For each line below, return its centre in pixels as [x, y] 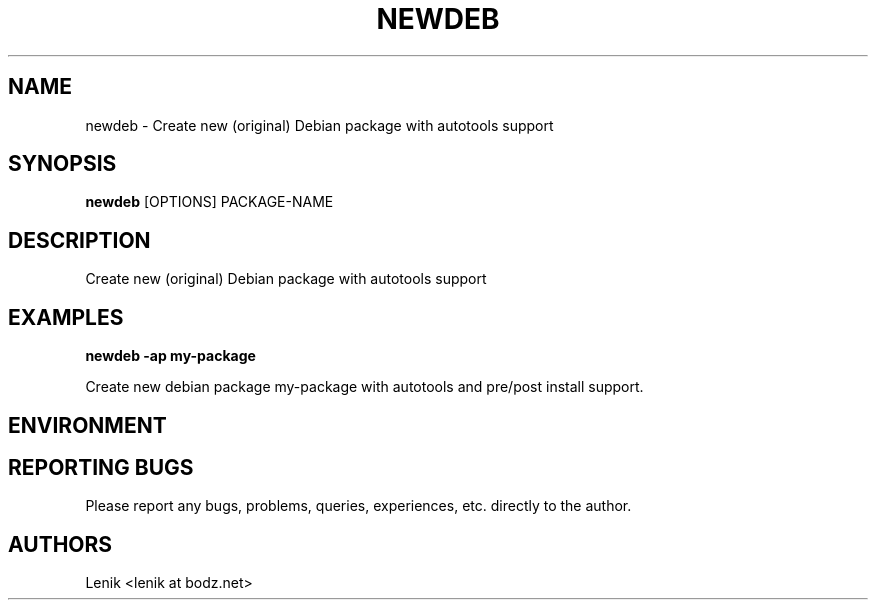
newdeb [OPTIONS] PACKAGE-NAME [209, 202]
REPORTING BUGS [101, 467]
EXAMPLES [66, 317]
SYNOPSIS [62, 164]
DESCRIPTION [79, 240]
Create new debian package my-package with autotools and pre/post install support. [364, 387]
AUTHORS [60, 544]
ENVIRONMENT [87, 425]
